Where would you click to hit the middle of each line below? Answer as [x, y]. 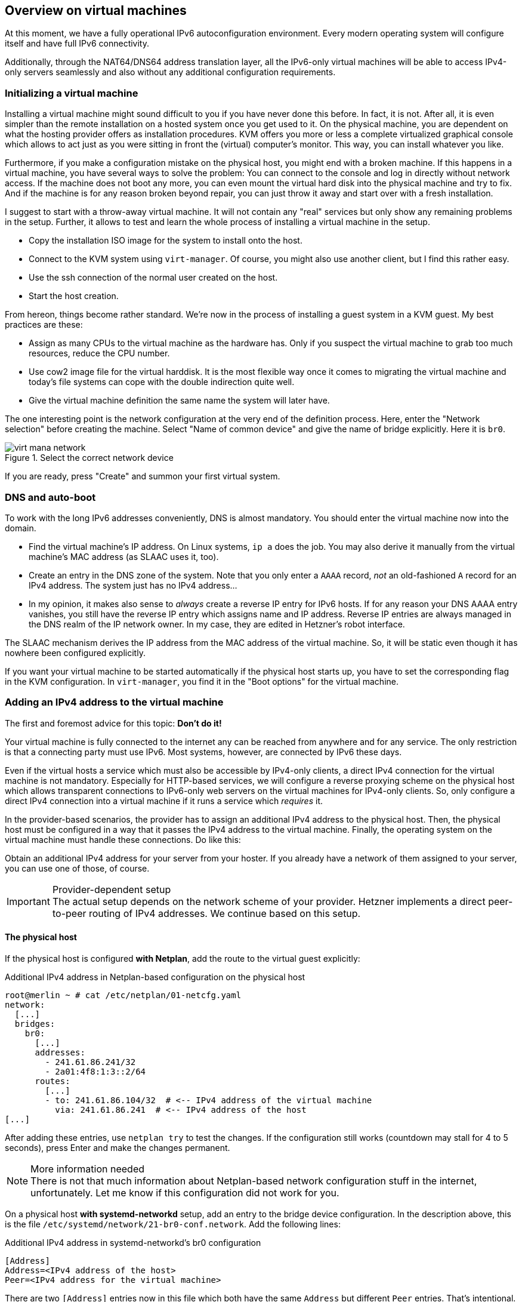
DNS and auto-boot [50, 497]
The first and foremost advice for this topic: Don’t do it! [113, 723]
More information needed [88, 1169]
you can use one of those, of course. [77, 868]
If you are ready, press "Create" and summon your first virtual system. [143, 476]
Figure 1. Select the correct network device [89, 458]
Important [28, 901]
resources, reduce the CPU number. [99, 353]
